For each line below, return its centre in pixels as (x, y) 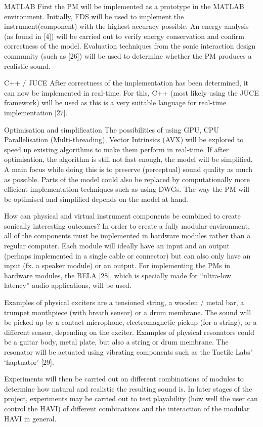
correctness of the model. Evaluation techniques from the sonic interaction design (130, 46)
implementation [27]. (36, 112)
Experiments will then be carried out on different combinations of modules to (124, 379)
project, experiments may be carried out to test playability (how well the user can (131, 398)
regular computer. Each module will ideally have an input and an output (117, 246)
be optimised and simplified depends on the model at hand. (96, 199)
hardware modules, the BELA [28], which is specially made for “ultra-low (118, 275)
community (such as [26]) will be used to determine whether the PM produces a (128, 55)
